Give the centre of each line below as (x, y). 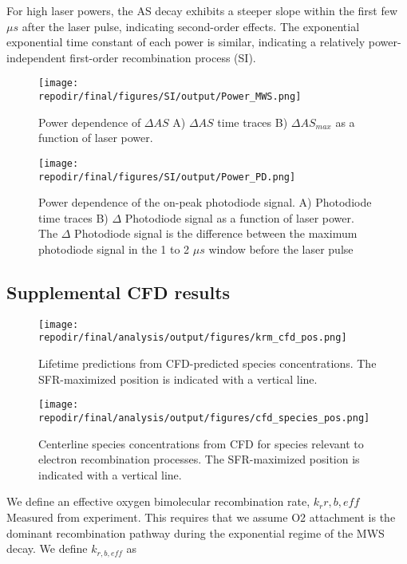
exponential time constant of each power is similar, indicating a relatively (186, 42)
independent (36, 57)
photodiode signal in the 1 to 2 (114, 248)
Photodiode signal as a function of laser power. (239, 217)
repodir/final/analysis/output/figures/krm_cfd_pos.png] (193, 338)
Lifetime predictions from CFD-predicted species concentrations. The (207, 363)
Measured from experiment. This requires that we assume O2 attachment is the (201, 517)
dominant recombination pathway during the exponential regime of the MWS (196, 532)
